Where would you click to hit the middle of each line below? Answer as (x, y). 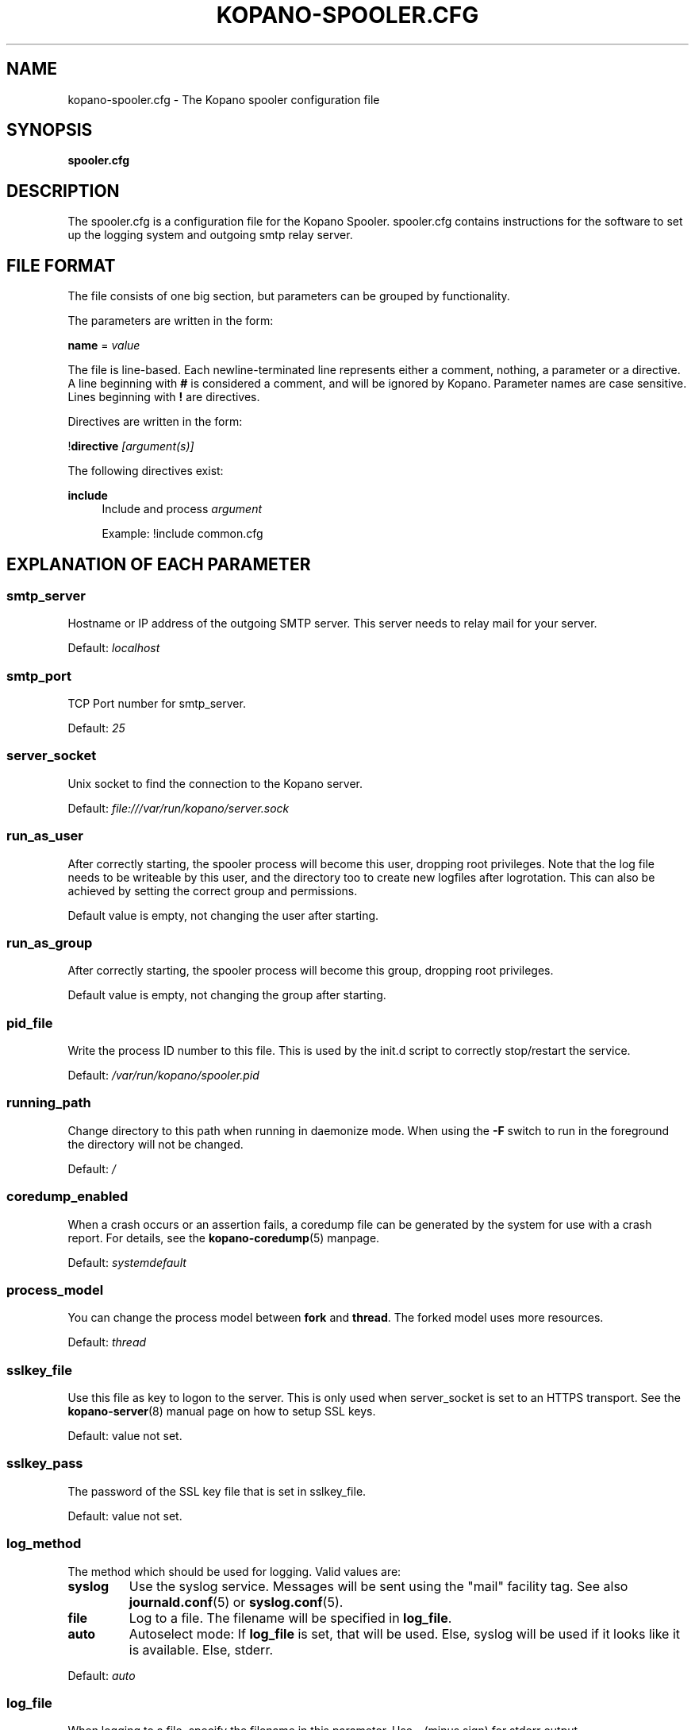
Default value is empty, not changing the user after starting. (223, 915)
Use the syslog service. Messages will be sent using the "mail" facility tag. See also (378, 1586)
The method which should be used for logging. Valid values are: (234, 1571)
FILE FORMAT (61, 265)
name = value (104, 346)
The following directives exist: (146, 471)
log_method (44, 1544)
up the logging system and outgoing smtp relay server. (210, 235)
